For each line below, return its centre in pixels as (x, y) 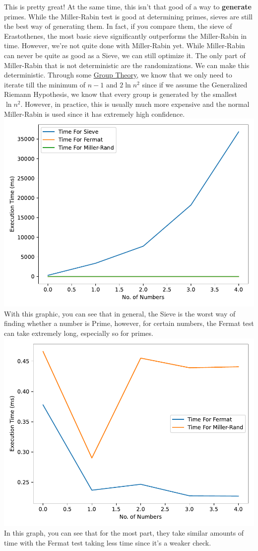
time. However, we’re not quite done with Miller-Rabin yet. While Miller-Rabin (125, 45)
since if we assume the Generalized (195, 84)
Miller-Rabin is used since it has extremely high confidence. (95, 114)
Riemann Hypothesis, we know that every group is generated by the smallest (121, 94)
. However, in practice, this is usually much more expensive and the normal (135, 104)
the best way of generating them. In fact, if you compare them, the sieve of (118, 26)
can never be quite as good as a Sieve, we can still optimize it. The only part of (125, 55)
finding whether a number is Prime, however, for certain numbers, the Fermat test (129, 323)
